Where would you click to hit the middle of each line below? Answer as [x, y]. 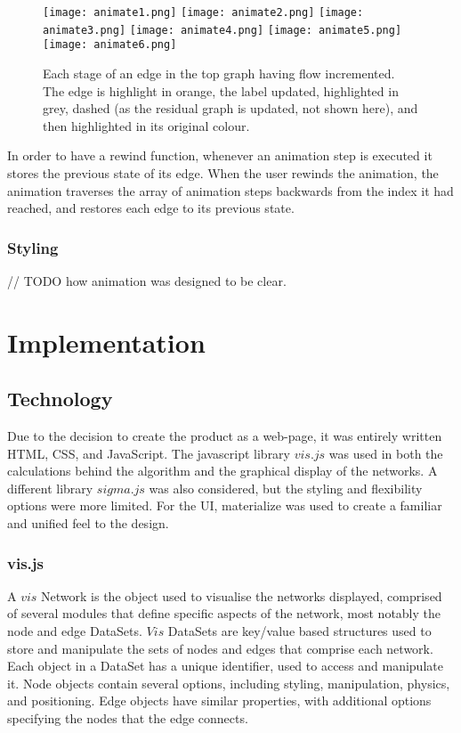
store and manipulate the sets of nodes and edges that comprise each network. [220, 648]
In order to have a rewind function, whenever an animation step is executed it [220, 155]
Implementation [106, 342]
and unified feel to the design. [88, 523]
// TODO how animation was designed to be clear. [147, 280]
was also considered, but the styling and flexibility [286, 488]
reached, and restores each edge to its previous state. [151, 208]
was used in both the [386, 453]
